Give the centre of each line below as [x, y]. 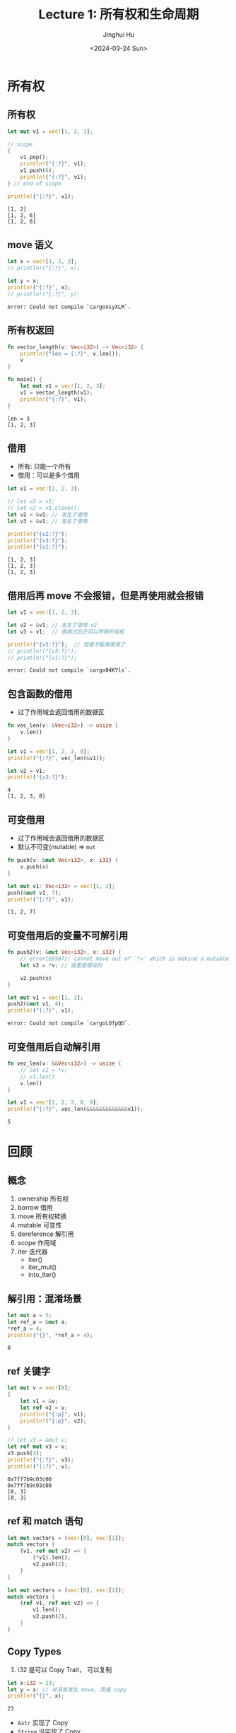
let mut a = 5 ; [30, 1315]
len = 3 [19, 419]
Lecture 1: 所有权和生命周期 [119, 14]
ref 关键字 [29, 1371]
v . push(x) [35, 867]
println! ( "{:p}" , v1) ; [53, 1414]
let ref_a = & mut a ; [38, 1322]
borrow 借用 [35, 1208]
